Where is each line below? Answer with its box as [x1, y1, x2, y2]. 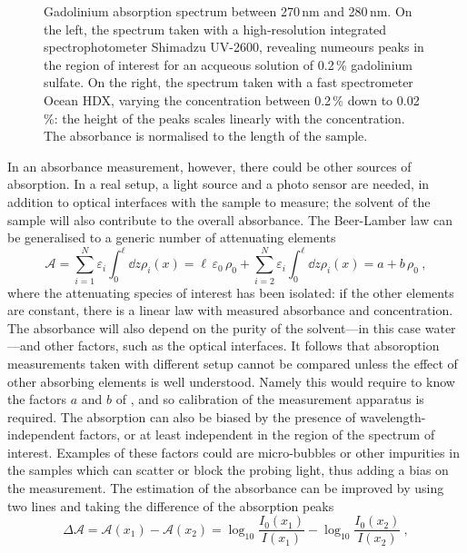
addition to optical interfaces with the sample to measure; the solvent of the [7, 192, 431, 211]
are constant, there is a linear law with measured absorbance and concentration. [7, 301, 453, 320]
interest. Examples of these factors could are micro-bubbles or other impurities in [7, 442, 460, 461]
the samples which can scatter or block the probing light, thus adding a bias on [7, 460, 449, 479]
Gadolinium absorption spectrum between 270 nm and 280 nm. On [44, 2, 412, 20]
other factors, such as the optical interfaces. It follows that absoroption [45, 336, 440, 355]
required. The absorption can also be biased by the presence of [7, 407, 356, 426]
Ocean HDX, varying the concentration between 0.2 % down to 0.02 [44, 90, 420, 109]
